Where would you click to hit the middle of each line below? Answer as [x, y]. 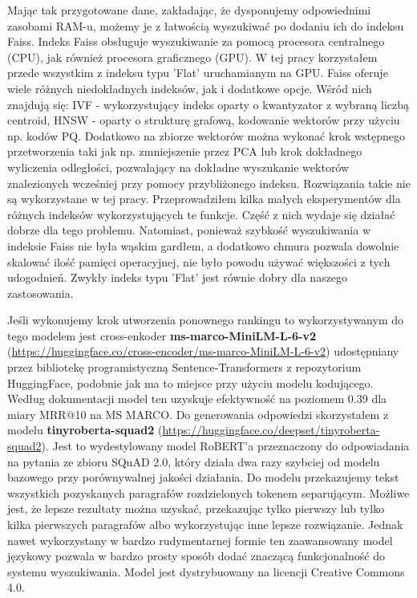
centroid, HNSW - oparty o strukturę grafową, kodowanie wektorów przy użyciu [204, 120]
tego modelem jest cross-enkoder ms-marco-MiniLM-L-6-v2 [162, 335]
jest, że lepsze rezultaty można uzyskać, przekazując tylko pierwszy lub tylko [196, 509]
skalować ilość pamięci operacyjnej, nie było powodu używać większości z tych [199, 261]
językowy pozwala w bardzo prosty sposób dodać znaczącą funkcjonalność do [196, 556]
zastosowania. [40, 293]
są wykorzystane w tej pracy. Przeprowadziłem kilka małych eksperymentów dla [204, 199]
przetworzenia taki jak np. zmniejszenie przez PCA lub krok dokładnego [185, 151]
